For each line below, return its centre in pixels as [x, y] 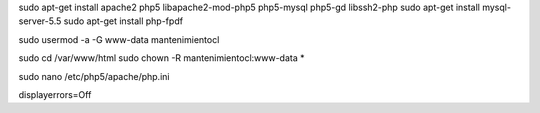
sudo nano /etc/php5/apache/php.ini [94, 76]
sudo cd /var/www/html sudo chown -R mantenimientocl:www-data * [161, 58]
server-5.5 [40, 21]
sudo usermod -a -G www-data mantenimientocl [119, 39]
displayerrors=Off [55, 94]
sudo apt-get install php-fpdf [123, 21]
